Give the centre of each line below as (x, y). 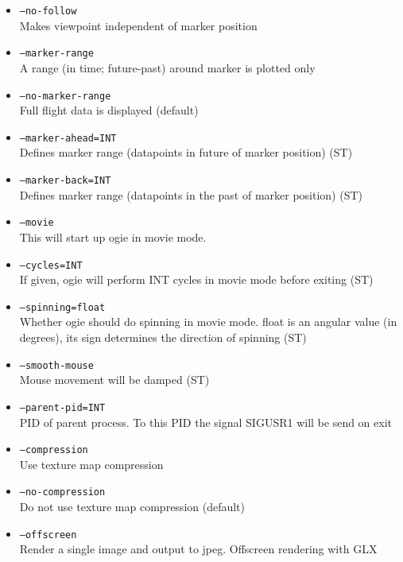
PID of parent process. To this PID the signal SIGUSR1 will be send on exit (205, 422)
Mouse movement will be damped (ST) (114, 380)
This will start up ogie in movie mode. (113, 236)
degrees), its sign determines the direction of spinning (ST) (163, 337)
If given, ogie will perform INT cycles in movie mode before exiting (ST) (196, 279)
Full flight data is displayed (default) (109, 110)
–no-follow (48, 11)
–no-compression (62, 492)
